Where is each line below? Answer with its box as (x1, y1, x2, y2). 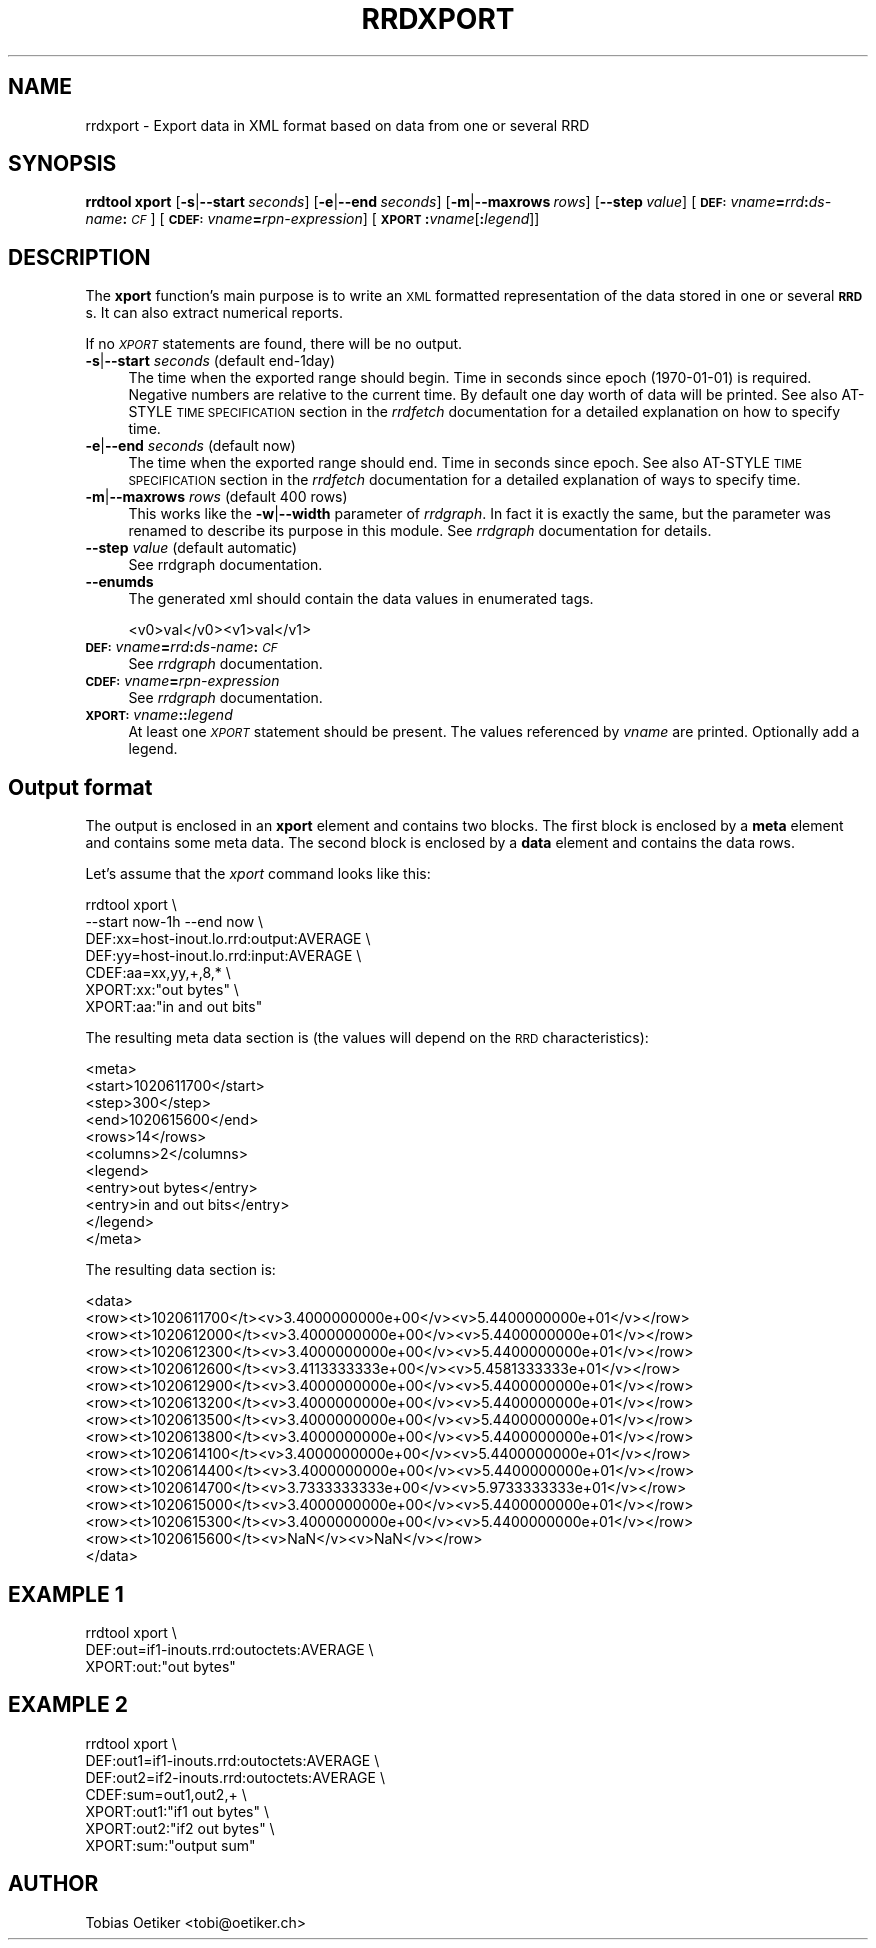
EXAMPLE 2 (8, 1692, 128, 1718)
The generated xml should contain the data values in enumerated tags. (128, 590, 594, 608)
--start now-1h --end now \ (85, 913, 264, 931)
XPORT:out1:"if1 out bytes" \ (85, 1802, 269, 1820)
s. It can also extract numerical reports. (85, 304, 344, 322)
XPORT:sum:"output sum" (85, 1836, 256, 1854)
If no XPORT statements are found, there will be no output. (85, 335, 463, 353)
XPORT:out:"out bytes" (85, 1657, 236, 1675)
